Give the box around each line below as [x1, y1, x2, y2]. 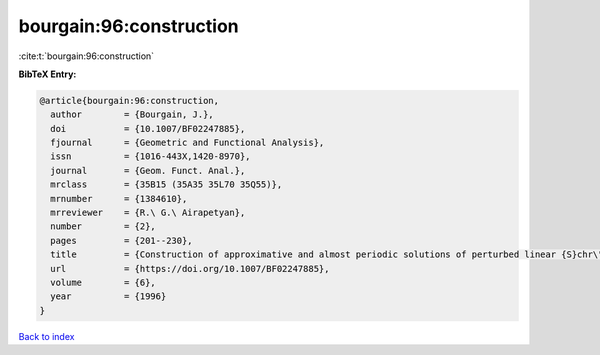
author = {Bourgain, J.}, [50, 109, 214, 120]
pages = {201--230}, [50, 235, 194, 246]
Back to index [18, 330, 75, 342]
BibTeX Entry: [18, 68, 77, 80]
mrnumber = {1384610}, [50, 193, 188, 204]
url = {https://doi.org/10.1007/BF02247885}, [50, 263, 330, 274]
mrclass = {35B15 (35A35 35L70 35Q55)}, [50, 179, 283, 190]
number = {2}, [50, 221, 157, 232]
